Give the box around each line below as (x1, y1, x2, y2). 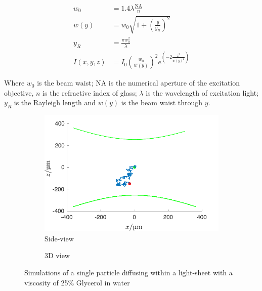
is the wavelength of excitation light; (146, 87, 259, 98)
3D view (45, 250, 70, 261)
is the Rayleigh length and (14, 97, 96, 108)
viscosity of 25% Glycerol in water (24, 277, 130, 287)
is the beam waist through (121, 97, 203, 108)
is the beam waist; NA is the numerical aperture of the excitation (37, 77, 240, 88)
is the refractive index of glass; (42, 87, 137, 98)
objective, (4, 87, 34, 98)
